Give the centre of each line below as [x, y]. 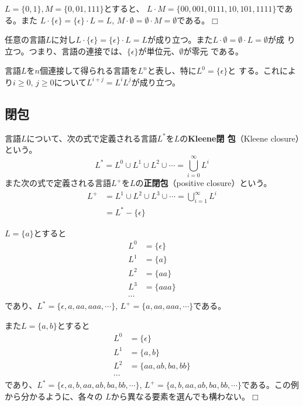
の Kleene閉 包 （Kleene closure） [240, 138]
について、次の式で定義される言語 [92, 138]
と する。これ [254, 70]
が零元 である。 [214, 51]
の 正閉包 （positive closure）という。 [204, 183]
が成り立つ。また [180, 39]
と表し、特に [172, 70]
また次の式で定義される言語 [58, 183]
